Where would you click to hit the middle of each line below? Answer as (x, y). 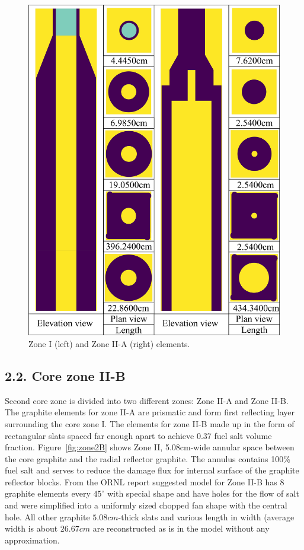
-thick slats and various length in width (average (206, 516)
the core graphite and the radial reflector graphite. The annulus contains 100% (148, 458)
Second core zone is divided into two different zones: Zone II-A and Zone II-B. (147, 400)
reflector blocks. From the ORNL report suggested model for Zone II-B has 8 (145, 481)
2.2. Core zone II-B (65, 375)
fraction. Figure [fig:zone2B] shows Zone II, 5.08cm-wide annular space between (150, 447)
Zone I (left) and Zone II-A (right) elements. (109, 343)
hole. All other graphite (47, 516)
